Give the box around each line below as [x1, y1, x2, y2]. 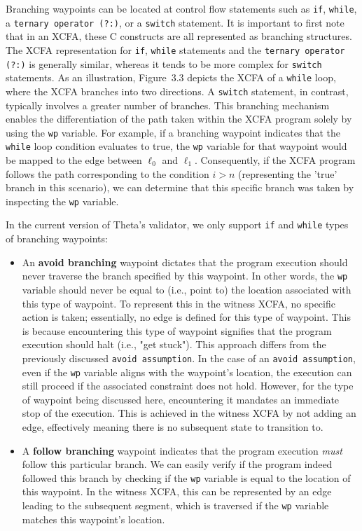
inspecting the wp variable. [6, 193, 119, 208]
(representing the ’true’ [238, 166, 337, 181]
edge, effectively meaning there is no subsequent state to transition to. [22, 420, 323, 434]
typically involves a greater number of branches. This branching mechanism [6, 97, 330, 112]
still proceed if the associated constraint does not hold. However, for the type [22, 378, 354, 393]
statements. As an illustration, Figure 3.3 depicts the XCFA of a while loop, [6, 70, 336, 85]
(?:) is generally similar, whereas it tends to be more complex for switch [6, 56, 322, 71]
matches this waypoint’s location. [22, 511, 165, 526]
